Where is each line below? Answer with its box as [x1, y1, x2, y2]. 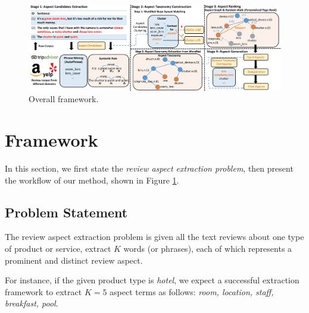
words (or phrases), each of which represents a [123, 242, 292, 254]
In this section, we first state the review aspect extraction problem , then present [5, 162, 294, 174]
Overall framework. [29, 93, 99, 105]
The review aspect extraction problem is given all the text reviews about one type [5, 230, 304, 243]
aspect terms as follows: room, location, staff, [110, 285, 274, 298]
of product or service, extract [5, 242, 111, 254]
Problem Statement [5, 203, 128, 221]
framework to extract [5, 285, 82, 298]
